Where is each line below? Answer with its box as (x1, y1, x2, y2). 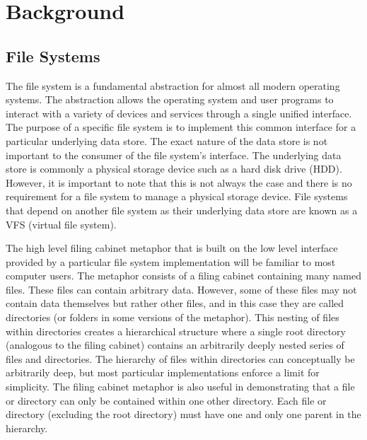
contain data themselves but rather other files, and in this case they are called (6, 296, 344, 311)
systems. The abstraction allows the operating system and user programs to (6, 92, 334, 107)
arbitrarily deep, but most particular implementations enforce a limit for (6, 365, 320, 380)
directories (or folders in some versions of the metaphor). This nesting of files (6, 310, 339, 325)
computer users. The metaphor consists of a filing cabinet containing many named (6, 268, 361, 283)
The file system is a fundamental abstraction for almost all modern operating (6, 78, 340, 93)
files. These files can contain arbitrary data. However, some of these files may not (6, 282, 357, 296)
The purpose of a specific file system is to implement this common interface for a (6, 120, 356, 134)
